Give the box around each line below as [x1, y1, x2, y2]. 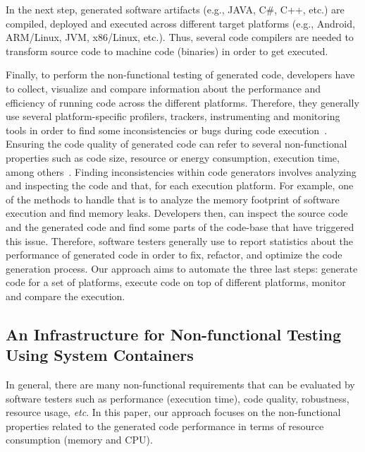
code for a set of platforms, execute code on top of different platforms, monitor [6, 275, 346, 290]
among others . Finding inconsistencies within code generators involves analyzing [6, 164, 357, 179]
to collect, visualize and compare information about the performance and [6, 81, 321, 95]
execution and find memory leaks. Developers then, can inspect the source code [6, 206, 348, 220]
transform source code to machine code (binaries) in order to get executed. [6, 43, 328, 58]
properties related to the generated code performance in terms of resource [6, 418, 324, 433]
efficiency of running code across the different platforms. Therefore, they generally [6, 95, 359, 109]
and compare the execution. [6, 288, 125, 303]
